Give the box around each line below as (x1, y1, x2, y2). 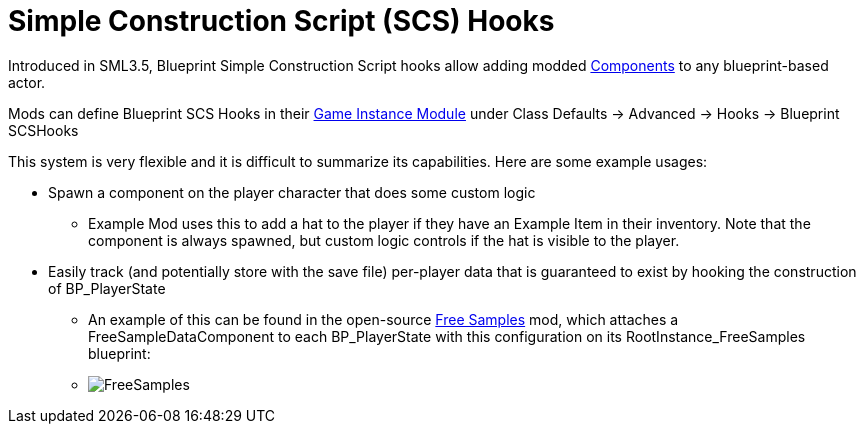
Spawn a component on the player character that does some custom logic (48, 183, 536, 201)
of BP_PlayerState (48, 279, 166, 297)
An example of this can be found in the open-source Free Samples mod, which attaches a (88, 310, 679, 328)
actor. (8, 73, 46, 91)
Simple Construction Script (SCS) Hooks (8, 4, 555, 38)
